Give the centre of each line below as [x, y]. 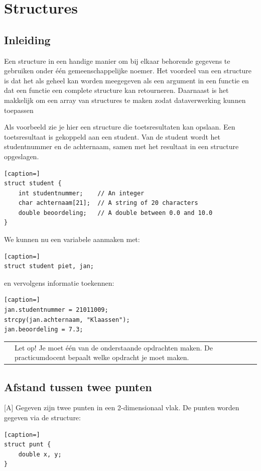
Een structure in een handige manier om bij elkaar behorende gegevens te [117, 61]
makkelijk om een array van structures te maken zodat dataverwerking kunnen [125, 100]
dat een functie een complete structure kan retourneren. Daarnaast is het [116, 90]
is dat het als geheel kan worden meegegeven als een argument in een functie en [126, 80]
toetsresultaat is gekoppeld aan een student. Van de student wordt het [112, 136]
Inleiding [27, 39]
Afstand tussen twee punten [78, 386]
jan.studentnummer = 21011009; [56, 310]
